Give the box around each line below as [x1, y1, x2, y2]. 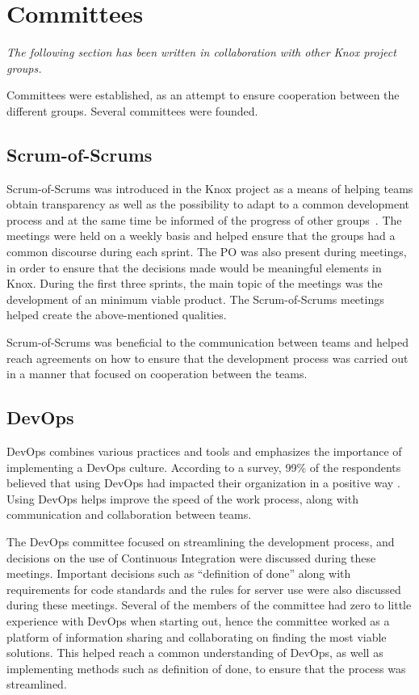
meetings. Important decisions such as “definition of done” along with [6, 565, 351, 582]
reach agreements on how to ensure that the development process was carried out [6, 349, 409, 366]
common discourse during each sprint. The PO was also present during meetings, [6, 243, 407, 260]
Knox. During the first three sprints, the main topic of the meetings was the [6, 275, 383, 292]
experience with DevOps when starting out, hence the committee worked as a [6, 612, 390, 629]
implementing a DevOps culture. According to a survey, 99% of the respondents [6, 458, 401, 475]
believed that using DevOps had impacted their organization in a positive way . [6, 474, 400, 491]
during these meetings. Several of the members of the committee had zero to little [6, 596, 412, 613]
